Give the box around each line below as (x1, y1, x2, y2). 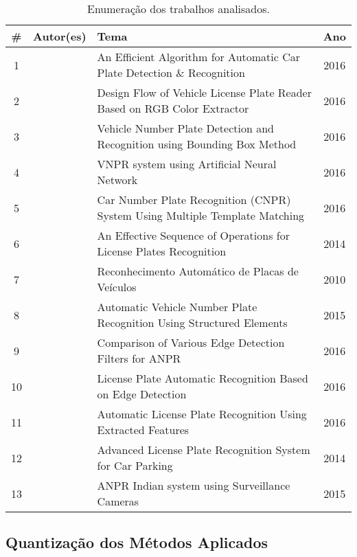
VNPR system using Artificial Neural (97, 156, 277, 172)
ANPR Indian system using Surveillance (97, 477, 290, 493)
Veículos (97, 279, 137, 295)
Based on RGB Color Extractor (97, 100, 249, 116)
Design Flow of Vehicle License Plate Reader (97, 84, 312, 100)
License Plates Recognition (97, 243, 227, 259)
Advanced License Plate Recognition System (97, 442, 310, 457)
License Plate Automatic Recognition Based (97, 370, 308, 386)
